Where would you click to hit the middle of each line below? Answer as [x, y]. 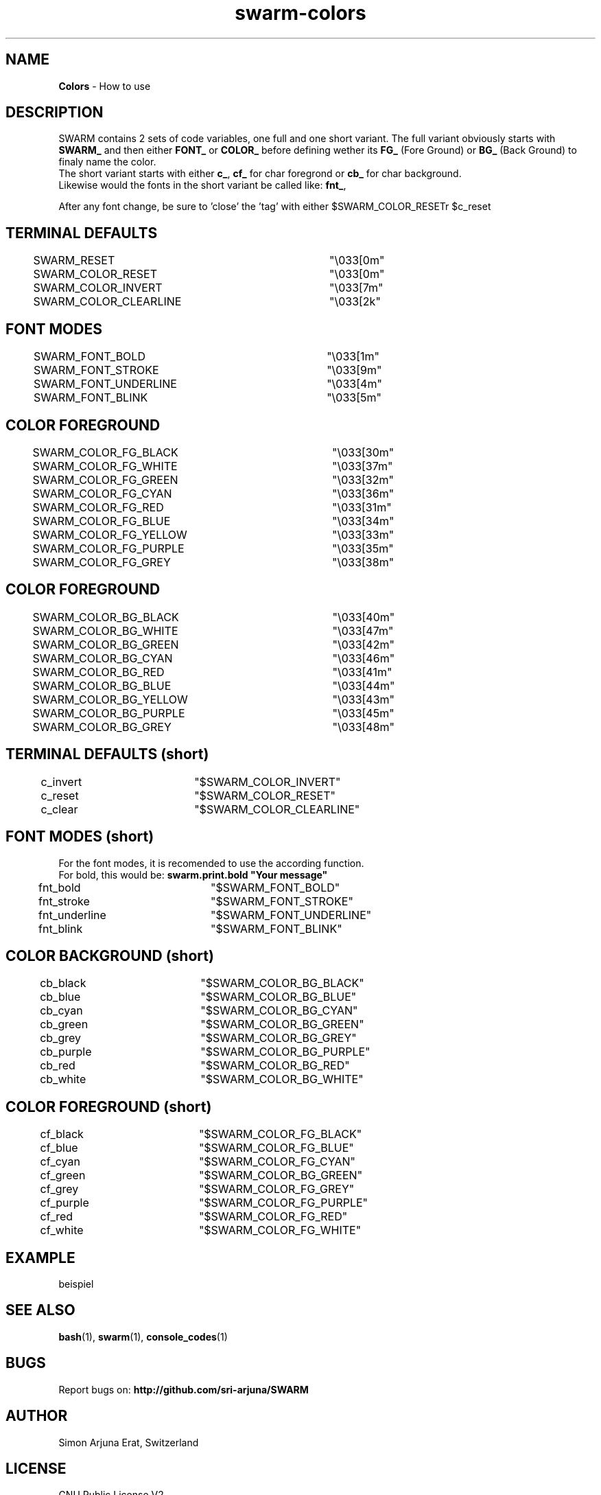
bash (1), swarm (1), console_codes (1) [143, 1336]
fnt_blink [61, 928]
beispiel [76, 1284]
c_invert [61, 781]
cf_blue [59, 1148]
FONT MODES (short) [80, 837]
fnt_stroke [64, 901]
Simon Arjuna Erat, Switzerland [129, 1442]
